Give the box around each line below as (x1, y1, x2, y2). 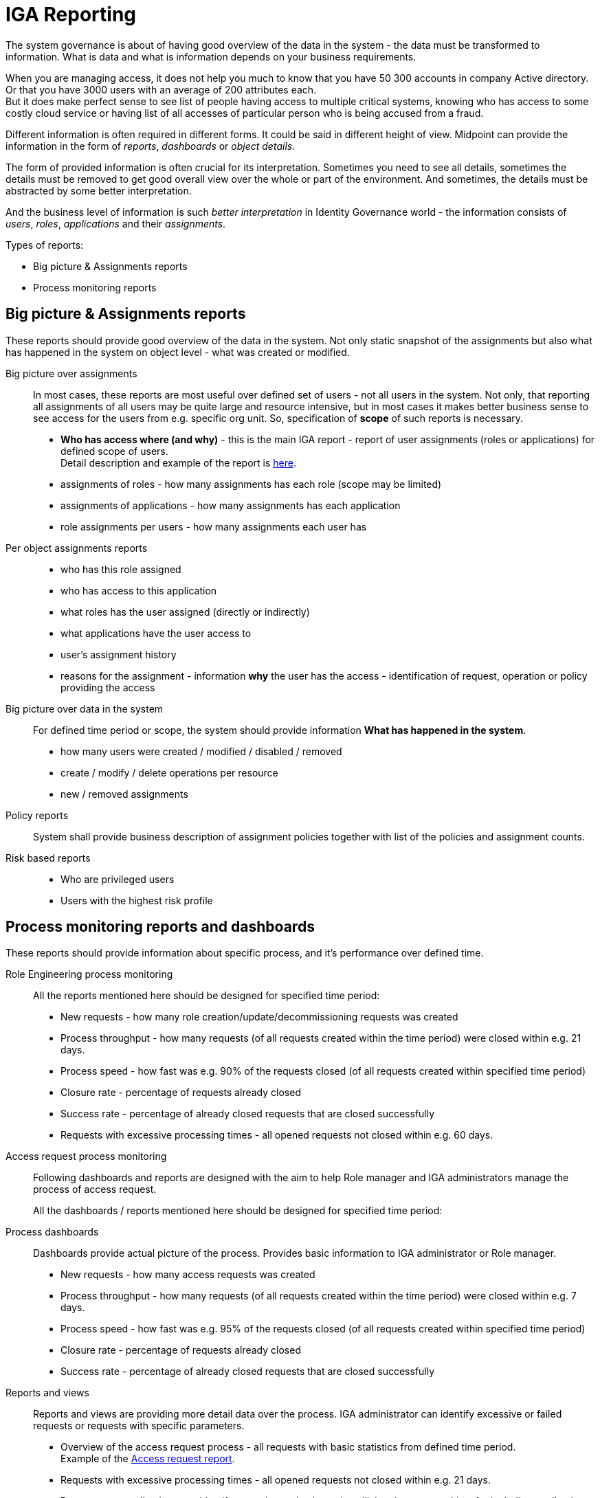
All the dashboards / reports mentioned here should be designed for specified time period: (33, 1205, 443, 1217)
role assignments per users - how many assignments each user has (60, 520, 367, 533)
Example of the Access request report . (60, 1453, 235, 1465)
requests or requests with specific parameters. (33, 1420, 245, 1432)
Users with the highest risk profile (60, 894, 213, 906)
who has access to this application (60, 584, 217, 596)
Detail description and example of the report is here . (60, 456, 296, 469)
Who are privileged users (60, 873, 175, 885)
